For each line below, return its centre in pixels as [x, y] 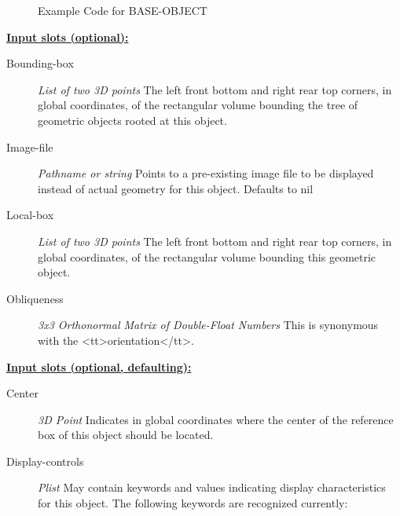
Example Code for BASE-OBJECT [123, 10]
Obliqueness [35, 298]
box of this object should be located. [126, 435]
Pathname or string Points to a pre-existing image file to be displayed [206, 173]
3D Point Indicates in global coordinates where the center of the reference [216, 419]
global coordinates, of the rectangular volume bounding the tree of [198, 105]
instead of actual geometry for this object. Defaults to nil [176, 188]
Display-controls [45, 461]
